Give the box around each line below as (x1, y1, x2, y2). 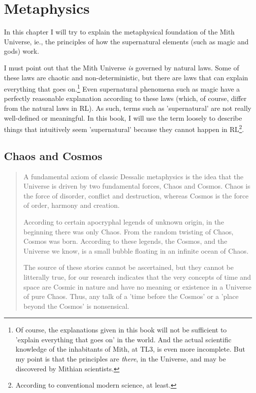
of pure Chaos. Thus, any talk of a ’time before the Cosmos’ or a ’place (23, 291, 239, 301)
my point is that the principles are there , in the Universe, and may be (15, 354, 226, 364)
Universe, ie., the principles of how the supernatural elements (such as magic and (4, 36, 249, 46)
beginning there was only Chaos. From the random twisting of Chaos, (23, 226, 234, 236)
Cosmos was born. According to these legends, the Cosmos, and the (23, 236, 227, 246)
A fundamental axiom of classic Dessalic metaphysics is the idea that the (23, 171, 244, 181)
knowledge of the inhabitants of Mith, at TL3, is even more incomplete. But (15, 344, 245, 354)
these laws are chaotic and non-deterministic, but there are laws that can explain (4, 72, 248, 82)
